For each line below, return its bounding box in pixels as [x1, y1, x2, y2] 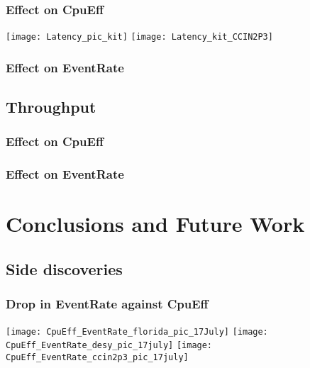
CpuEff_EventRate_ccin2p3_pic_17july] [6, 352, 189, 362]
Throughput [6, 96, 96, 118]
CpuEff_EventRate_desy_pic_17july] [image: [6, 340, 213, 351]
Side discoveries [6, 257, 123, 279]
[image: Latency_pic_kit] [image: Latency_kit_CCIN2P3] [6, 32, 273, 43]
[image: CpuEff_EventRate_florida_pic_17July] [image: [6, 326, 268, 337]
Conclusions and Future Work [6, 209, 305, 238]
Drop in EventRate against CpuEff [6, 295, 209, 313]
